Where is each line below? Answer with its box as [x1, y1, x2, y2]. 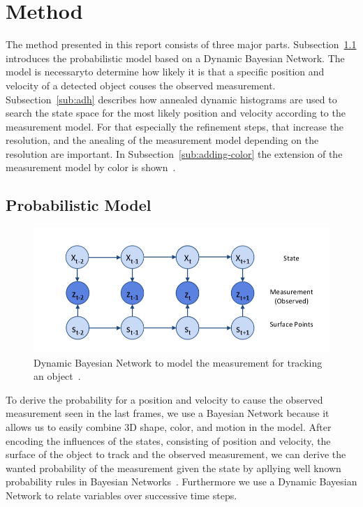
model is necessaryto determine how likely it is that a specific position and [6, 64, 325, 79]
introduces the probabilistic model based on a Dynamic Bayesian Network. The [6, 50, 345, 65]
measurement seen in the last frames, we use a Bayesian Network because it [6, 406, 329, 420]
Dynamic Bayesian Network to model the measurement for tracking [34, 355, 323, 369]
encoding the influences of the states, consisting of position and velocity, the [6, 433, 331, 448]
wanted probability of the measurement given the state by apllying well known [6, 460, 341, 475]
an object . [34, 369, 81, 383]
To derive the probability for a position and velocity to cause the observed [6, 392, 323, 406]
